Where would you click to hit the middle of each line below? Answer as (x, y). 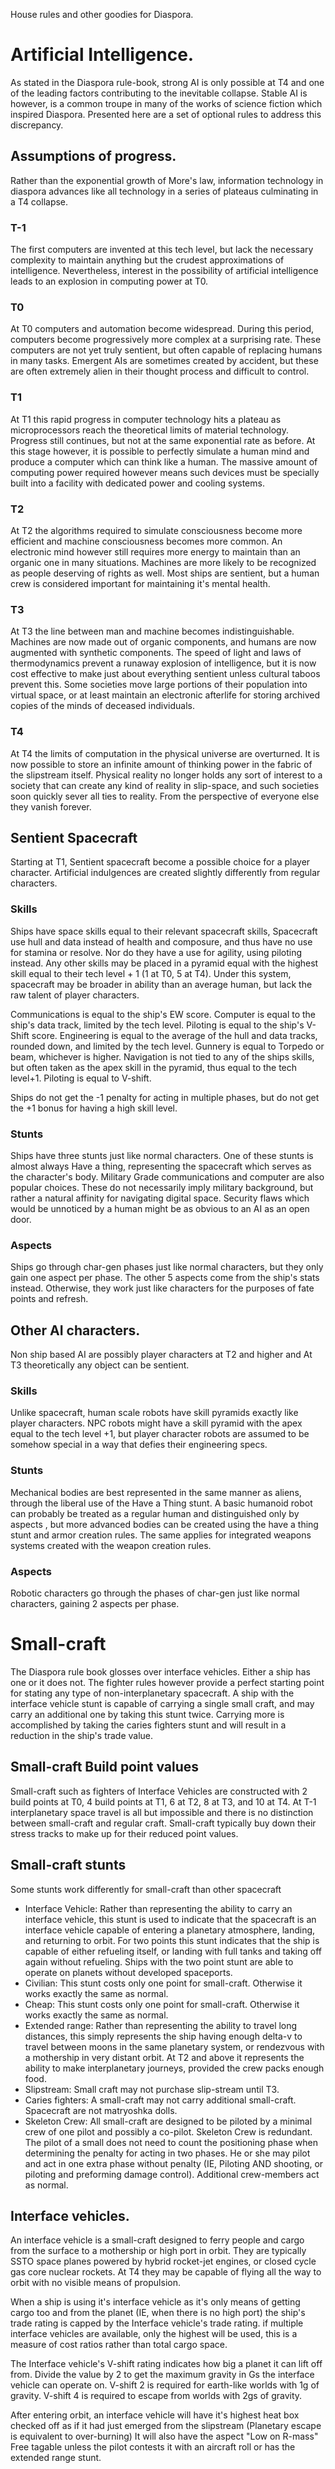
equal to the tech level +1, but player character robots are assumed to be (160, 1434)
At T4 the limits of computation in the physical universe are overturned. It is (165, 753)
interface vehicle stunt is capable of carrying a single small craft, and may (162, 1703)
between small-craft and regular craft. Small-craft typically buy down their (163, 1823)
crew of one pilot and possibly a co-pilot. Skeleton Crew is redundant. (168, 2131)
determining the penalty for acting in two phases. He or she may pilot (167, 2153)
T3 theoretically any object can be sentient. (100, 1365)
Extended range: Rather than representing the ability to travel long (161, 2025)
